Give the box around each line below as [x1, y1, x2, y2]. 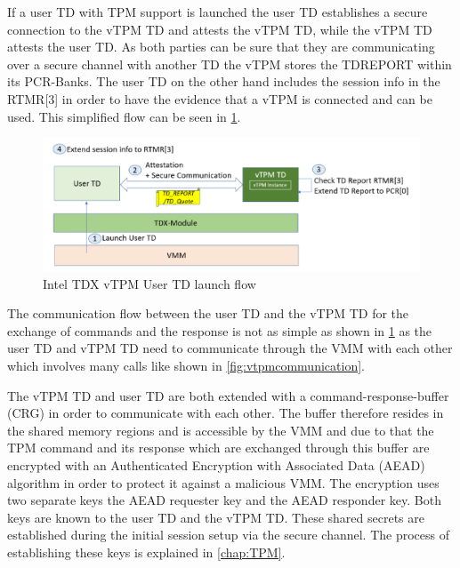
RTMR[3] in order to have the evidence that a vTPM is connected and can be [7, 89, 432, 108]
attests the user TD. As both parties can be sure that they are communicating [7, 37, 435, 56]
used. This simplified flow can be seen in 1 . [7, 107, 241, 125]
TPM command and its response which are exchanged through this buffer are [7, 438, 430, 457]
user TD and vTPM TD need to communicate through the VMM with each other [7, 339, 453, 357]
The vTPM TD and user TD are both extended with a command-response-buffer [7, 386, 449, 404]
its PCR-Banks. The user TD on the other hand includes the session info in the [7, 72, 440, 91]
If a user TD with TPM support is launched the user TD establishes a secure [7, 3, 428, 20]
